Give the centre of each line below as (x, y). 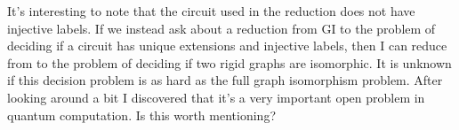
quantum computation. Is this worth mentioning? (141, 115)
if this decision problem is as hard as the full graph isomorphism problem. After (225, 80)
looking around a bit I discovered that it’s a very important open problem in (216, 97)
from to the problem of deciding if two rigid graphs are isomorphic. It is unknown (229, 62)
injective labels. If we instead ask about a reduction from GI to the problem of (221, 28)
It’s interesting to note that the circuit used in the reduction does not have (211, 11)
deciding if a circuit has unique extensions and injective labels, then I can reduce (227, 46)
